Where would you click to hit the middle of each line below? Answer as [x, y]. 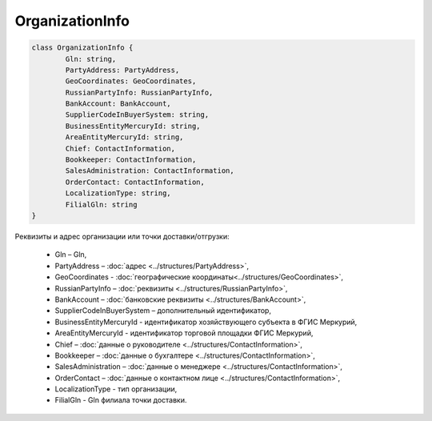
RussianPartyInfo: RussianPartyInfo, [139, 92]
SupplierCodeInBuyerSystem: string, [137, 115]
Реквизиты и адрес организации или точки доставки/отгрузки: [122, 236]
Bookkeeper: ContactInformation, [131, 160]
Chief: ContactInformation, [120, 148]
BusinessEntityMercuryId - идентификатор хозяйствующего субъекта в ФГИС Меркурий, [206, 322]
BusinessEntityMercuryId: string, [133, 126]
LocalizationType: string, [118, 193]
